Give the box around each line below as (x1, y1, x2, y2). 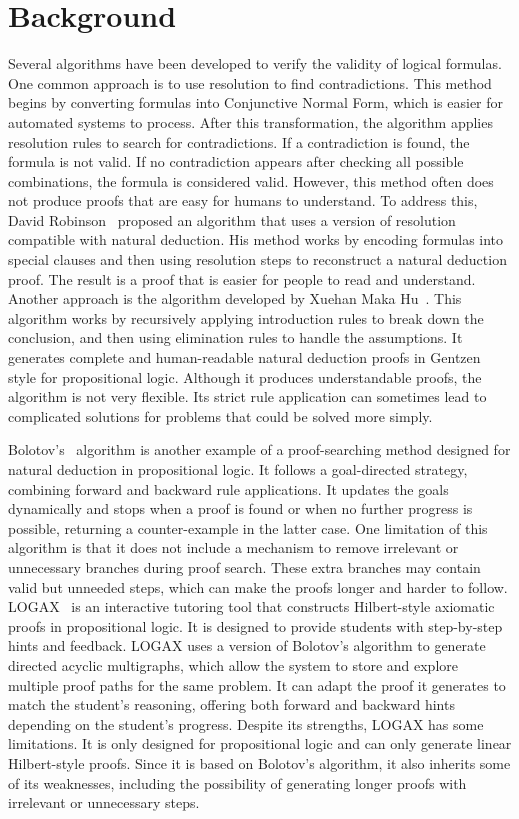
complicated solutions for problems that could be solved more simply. (8, 405, 433, 426)
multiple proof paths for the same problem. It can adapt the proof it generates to (8, 674, 506, 695)
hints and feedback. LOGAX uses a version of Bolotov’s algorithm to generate (8, 635, 486, 656)
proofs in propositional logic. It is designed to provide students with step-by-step (8, 615, 503, 636)
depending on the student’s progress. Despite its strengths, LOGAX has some (8, 713, 484, 734)
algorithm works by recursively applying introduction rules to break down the (8, 307, 484, 328)
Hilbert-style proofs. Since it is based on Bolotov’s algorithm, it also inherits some (8, 752, 511, 773)
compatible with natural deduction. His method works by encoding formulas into (8, 229, 504, 250)
